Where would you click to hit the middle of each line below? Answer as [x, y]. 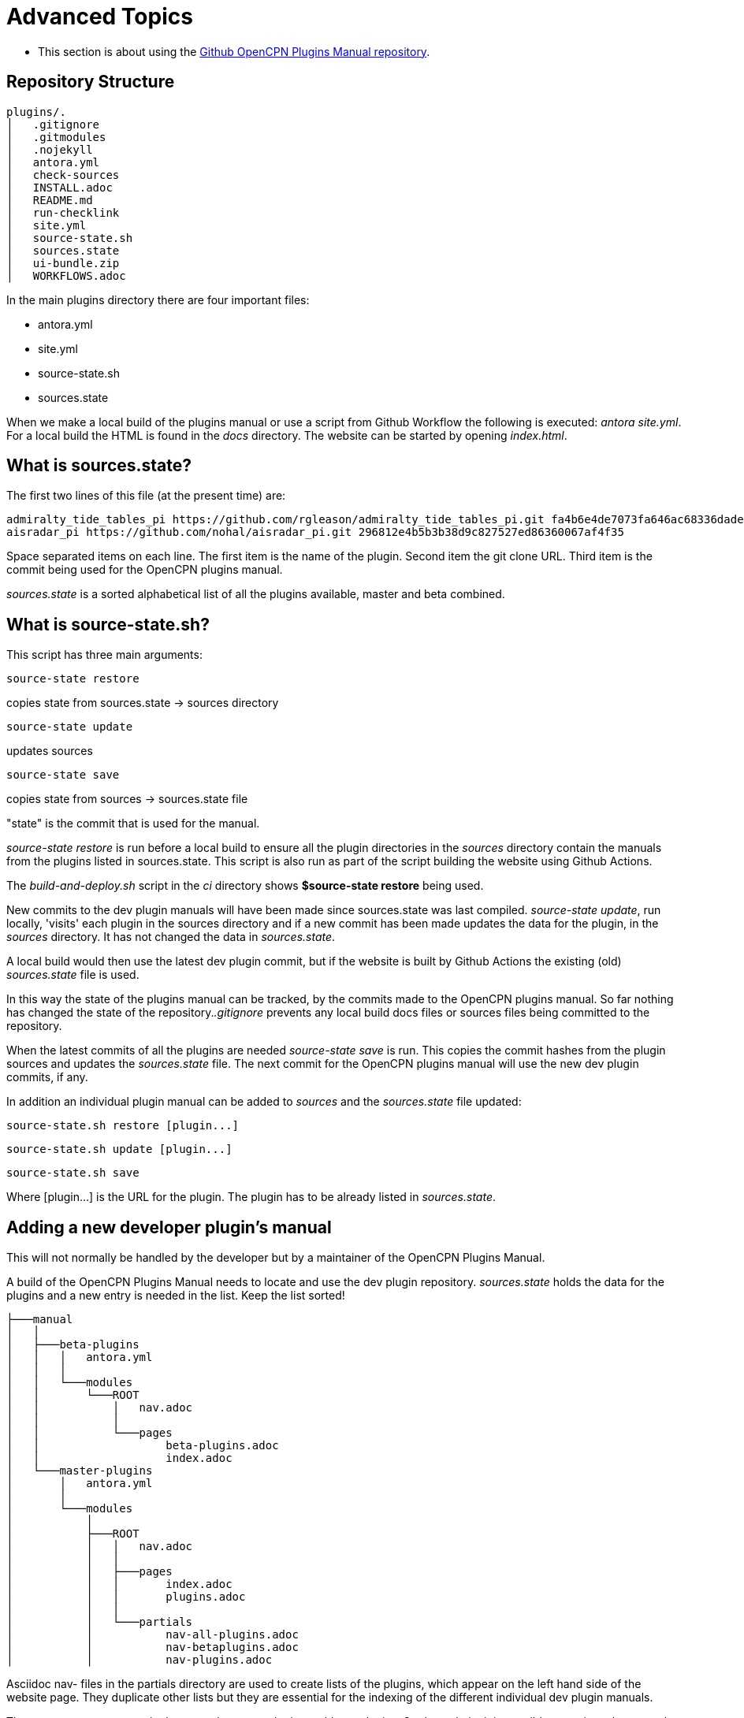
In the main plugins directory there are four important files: [158, 299]
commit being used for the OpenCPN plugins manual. [145, 570]
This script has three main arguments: [104, 655]
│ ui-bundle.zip [63, 263]
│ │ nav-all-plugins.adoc [153, 1635]
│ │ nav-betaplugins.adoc [153, 1647]
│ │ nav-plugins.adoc [139, 1660]
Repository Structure [91, 82]
